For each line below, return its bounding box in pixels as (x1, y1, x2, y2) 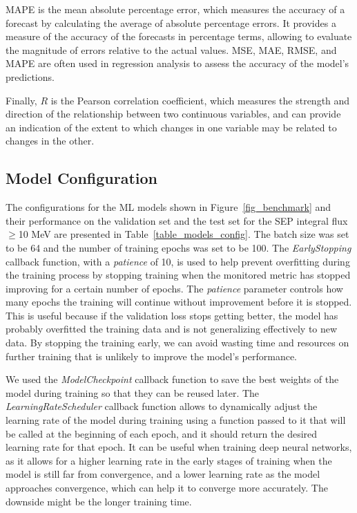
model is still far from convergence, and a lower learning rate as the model (6, 467, 320, 481)
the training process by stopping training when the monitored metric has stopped (6, 268, 351, 282)
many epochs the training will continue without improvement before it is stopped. (6, 295, 352, 309)
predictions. (6, 69, 55, 84)
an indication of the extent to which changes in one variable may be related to (6, 120, 337, 134)
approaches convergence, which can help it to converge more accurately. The (6, 481, 328, 495)
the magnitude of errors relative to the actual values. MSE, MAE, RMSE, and (6, 42, 337, 57)
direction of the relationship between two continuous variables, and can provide (6, 106, 341, 121)
